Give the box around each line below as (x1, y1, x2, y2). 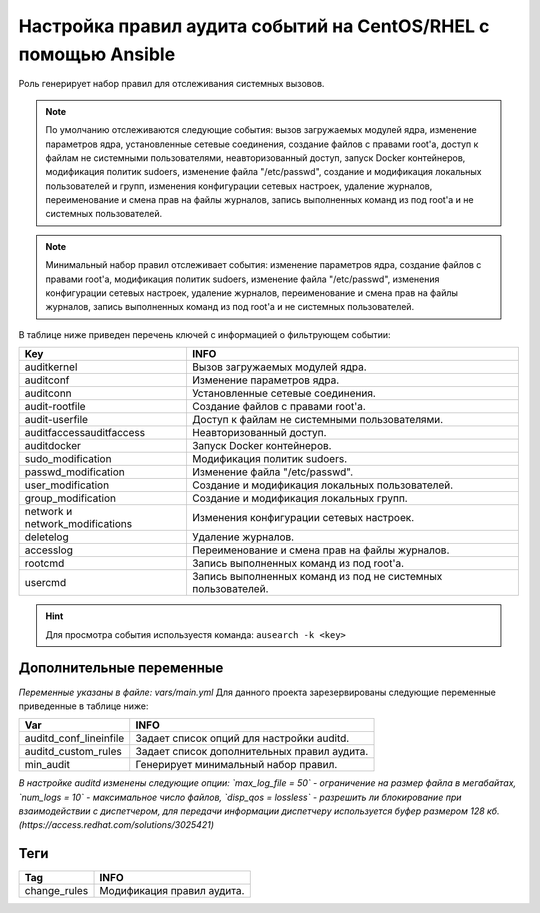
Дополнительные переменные (18, 660, 224, 677)
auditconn (24, 386, 72, 400)
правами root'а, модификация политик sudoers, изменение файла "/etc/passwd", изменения (45, 273, 440, 285)
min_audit (24, 758, 70, 772)
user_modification (24, 478, 110, 492)
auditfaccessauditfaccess (24, 426, 145, 440)
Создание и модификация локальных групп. (191, 491, 409, 505)
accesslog (24, 543, 74, 557)
